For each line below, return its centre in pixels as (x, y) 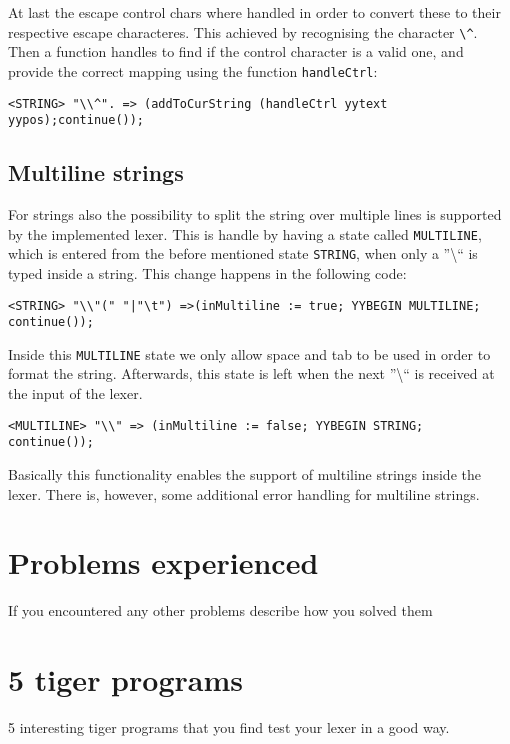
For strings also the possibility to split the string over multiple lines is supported (255, 214)
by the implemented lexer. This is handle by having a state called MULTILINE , (245, 233)
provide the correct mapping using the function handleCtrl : (193, 70)
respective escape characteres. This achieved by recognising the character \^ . (243, 31)
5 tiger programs (125, 679)
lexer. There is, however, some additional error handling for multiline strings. (244, 493)
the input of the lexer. (75, 393)
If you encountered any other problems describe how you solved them (220, 610)
